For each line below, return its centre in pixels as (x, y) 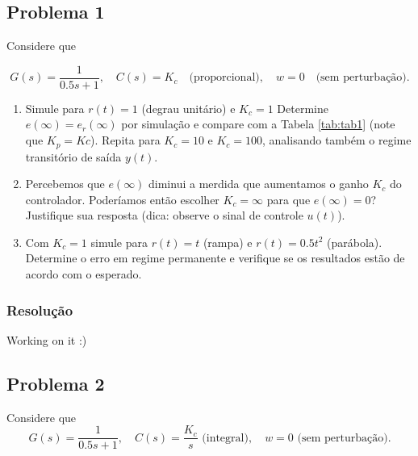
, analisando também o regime (337, 140)
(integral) (225, 438)
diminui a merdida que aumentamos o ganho (259, 184)
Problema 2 (56, 383)
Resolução (40, 310)
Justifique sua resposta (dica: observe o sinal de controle (164, 215)
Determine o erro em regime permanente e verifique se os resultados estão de (215, 258)
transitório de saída (73, 156)
